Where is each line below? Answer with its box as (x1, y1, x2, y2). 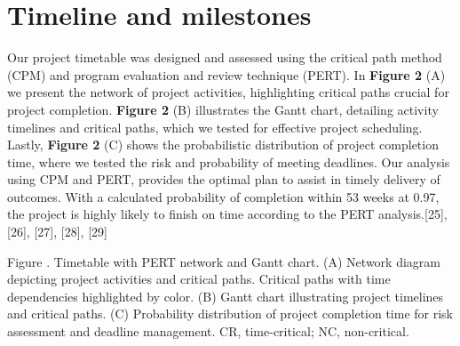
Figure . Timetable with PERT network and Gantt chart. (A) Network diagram (7, 252, 440, 270)
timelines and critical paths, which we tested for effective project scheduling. (7, 117, 423, 136)
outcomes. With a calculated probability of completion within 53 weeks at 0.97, (7, 187, 440, 205)
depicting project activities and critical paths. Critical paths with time (7, 270, 391, 288)
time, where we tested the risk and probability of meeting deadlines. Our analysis (7, 152, 450, 171)
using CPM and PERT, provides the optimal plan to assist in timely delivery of (7, 170, 440, 189)
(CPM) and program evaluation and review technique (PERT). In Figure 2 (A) (7, 65, 446, 84)
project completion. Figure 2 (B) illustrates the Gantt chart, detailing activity (7, 100, 439, 118)
